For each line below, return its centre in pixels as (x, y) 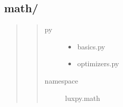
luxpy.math (83, 98)
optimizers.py (98, 63)
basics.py (91, 46)
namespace (61, 80)
